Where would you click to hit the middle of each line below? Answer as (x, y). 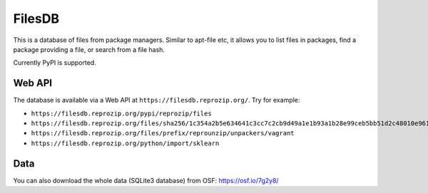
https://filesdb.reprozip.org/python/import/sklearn (125, 143)
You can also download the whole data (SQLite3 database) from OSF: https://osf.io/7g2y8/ (146, 180)
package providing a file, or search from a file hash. (89, 49)
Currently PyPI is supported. (55, 63)
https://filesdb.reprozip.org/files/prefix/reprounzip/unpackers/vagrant (163, 133)
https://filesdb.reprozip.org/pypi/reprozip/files (121, 113)
